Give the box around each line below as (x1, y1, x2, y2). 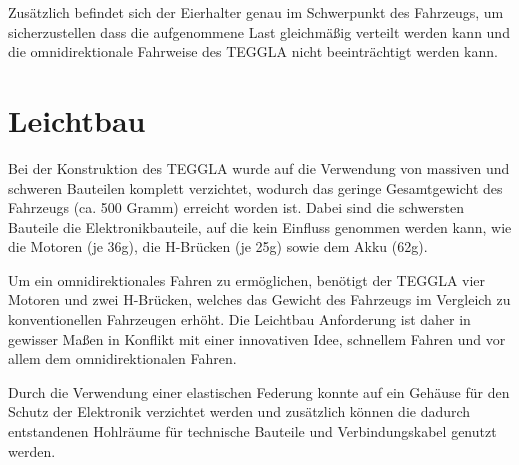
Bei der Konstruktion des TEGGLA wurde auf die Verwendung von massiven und (8, 157, 510, 178)
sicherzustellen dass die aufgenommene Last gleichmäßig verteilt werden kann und (8, 21, 510, 42)
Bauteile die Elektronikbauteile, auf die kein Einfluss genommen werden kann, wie (8, 216, 512, 237)
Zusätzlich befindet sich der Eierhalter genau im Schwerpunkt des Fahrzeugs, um (8, 2, 504, 22)
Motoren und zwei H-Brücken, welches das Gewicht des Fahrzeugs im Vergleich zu (8, 289, 511, 310)
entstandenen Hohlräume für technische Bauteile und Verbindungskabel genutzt (8, 421, 497, 442)
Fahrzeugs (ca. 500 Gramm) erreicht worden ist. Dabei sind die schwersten (8, 197, 465, 218)
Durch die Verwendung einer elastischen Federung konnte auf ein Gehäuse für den (8, 381, 510, 402)
